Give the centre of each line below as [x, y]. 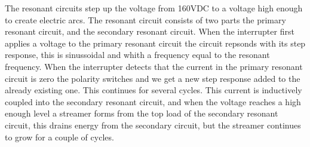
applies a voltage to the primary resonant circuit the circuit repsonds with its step [155, 43]
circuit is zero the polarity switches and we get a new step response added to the [153, 78]
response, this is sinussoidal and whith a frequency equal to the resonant [137, 55]
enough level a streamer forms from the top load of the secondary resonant [142, 113]
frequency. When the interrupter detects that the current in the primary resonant [154, 66]
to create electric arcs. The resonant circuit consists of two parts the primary [145, 19]
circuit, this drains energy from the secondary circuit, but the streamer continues [153, 125]
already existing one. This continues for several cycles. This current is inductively [154, 90]
